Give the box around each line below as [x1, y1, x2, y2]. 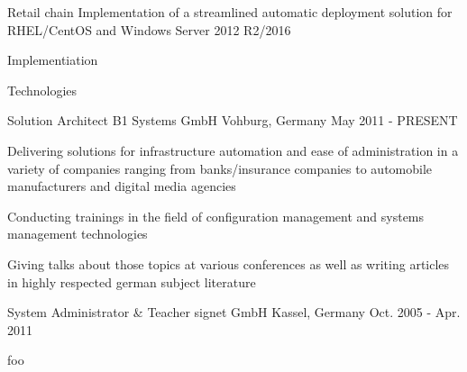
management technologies [7, 224, 148, 243]
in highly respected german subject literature [7, 272, 256, 291]
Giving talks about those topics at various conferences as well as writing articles [7, 254, 450, 273]
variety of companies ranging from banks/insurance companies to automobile [7, 159, 433, 177]
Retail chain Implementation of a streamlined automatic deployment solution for [7, 3, 453, 21]
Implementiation [7, 50, 98, 69]
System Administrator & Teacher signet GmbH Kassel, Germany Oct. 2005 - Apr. [7, 303, 461, 322]
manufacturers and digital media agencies [7, 177, 236, 195]
